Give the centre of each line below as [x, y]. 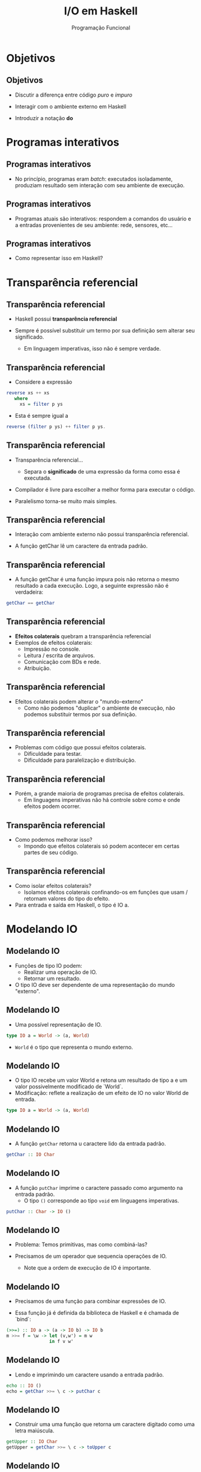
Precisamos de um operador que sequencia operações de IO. [91, 1256]
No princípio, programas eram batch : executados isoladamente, [94, 179]
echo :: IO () [24, 1386]
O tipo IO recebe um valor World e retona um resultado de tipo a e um [101, 1080]
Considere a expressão [43, 382]
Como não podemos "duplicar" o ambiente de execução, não [99, 708]
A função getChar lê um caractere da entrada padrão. [81, 546]
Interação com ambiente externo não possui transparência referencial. [102, 534]
